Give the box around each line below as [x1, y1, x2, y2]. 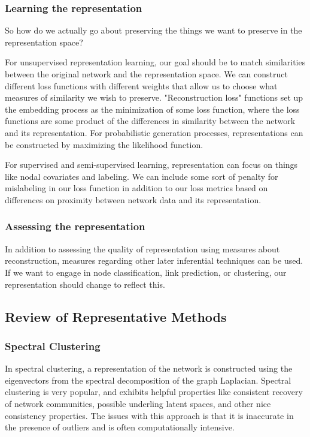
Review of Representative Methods [5, 307, 227, 326]
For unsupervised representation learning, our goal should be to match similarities [5, 56, 306, 68]
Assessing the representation [5, 219, 145, 234]
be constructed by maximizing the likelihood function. [5, 138, 203, 150]
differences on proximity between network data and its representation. [5, 193, 262, 206]
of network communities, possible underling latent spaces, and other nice [5, 397, 271, 409]
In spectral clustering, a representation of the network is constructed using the [5, 362, 293, 375]
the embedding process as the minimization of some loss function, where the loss [5, 103, 300, 115]
